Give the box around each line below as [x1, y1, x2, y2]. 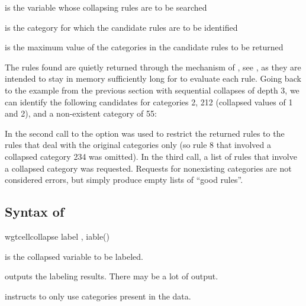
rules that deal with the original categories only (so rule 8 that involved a [5, 138, 271, 151]
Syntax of [5, 202, 65, 221]
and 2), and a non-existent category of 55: [5, 107, 157, 120]
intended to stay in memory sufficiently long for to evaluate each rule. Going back [5, 72, 301, 85]
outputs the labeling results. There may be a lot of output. [5, 270, 218, 282]
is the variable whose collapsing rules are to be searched [5, 1, 207, 13]
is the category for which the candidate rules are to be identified [5, 21, 238, 33]
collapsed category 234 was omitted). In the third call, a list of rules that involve [5, 150, 297, 162]
